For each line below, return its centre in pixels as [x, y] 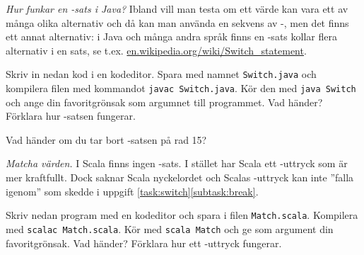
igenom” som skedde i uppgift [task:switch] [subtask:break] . [132, 191]
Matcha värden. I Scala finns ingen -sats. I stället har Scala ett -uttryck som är [177, 163]
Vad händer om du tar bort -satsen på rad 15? [106, 139]
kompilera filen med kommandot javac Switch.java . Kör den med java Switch [181, 88]
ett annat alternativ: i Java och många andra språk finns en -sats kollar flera [171, 36]
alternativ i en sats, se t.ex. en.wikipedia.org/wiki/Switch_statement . [156, 50]
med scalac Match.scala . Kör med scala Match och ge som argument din [170, 228]
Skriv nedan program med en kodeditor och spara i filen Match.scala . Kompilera [182, 215]
